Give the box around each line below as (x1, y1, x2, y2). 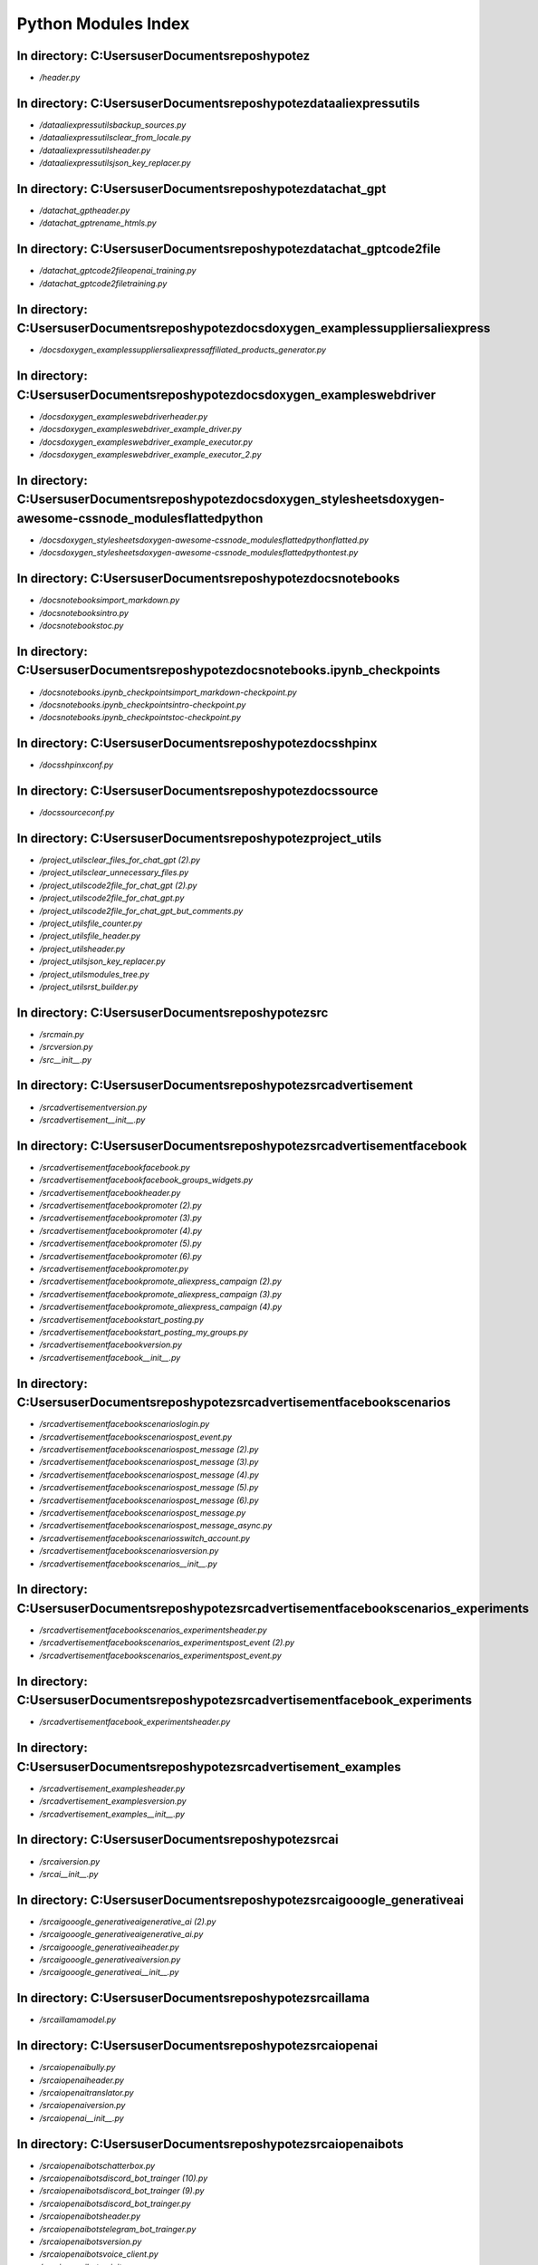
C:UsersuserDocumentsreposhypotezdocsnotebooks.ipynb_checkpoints (16, 662, 441, 679)
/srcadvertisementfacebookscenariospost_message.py (39, 1507, 246, 1518)
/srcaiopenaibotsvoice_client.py (39, 2249, 159, 2260)
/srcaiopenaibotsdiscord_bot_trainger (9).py (39, 2185, 205, 2196)
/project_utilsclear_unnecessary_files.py (39, 867, 189, 878)
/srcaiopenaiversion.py (39, 2100, 126, 2111)
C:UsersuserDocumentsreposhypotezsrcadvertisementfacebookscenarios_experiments (16, 1600, 530, 1616)
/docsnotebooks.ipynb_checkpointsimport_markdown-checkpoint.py (39, 687, 298, 698)
